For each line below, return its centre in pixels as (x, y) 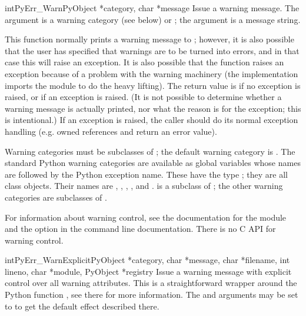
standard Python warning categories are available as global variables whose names (153, 163)
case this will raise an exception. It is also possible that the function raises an (144, 62)
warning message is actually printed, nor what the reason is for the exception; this (153, 108)
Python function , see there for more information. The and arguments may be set (152, 295)
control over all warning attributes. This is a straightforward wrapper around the (151, 283)
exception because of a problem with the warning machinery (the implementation (152, 73)
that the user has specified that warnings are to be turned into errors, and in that (152, 50)
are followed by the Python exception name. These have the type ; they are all (146, 174)
